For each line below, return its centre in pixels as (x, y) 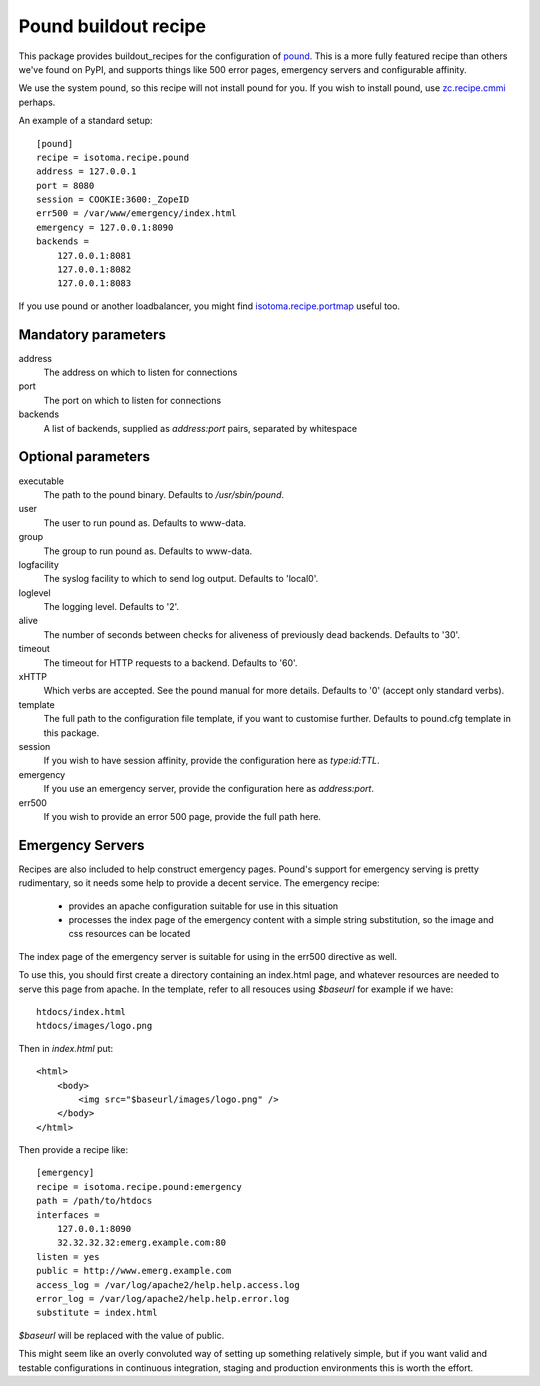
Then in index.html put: (66, 1048)
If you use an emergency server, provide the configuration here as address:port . (209, 789)
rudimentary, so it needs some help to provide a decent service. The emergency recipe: (199, 883)
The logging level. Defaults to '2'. (111, 607)
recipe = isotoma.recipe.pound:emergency (139, 1186)
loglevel (34, 592)
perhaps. (37, 102)
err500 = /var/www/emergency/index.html (136, 213)
